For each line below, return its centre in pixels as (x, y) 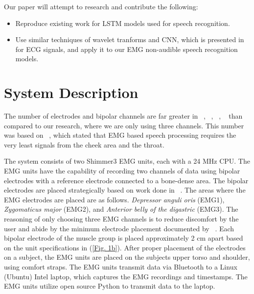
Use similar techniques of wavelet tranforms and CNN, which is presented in (130, 39)
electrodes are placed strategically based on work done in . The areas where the (125, 190)
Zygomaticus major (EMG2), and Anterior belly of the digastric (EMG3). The (121, 209)
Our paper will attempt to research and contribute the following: (101, 6)
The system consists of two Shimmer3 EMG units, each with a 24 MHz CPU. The (127, 161)
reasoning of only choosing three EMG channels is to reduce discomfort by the (121, 219)
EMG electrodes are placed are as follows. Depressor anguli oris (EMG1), (114, 199)
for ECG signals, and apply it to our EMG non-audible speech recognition (127, 49)
